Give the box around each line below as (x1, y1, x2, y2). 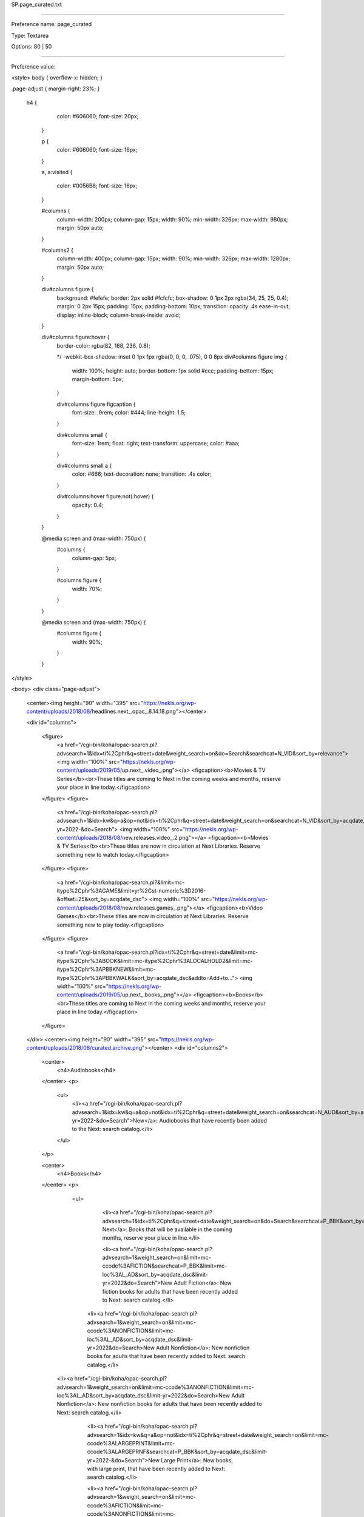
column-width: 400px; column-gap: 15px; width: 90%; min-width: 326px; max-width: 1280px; (56, 255, 291, 262)
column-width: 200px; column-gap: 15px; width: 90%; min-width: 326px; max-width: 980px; (56, 215, 288, 223)
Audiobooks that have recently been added (159, 1117, 267, 1124)
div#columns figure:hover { (41, 334, 110, 341)
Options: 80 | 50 (11, 43, 52, 50)
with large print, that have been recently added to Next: (87, 1465, 226, 1473)
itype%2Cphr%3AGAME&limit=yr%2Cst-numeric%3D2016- (56, 887, 206, 894)
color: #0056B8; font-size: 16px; (56, 182, 138, 189)
